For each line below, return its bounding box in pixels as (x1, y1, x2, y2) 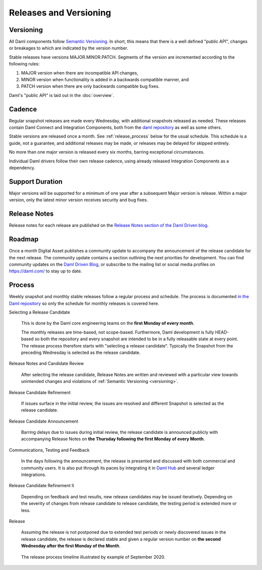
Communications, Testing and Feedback (9, 447, 90, 453)
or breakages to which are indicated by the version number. (9, 45, 129, 51)
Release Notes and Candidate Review (9, 361, 84, 366)
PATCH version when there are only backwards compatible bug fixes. (21, 83, 160, 89)
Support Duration (9, 177, 63, 186)
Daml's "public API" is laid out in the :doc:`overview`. (9, 92, 115, 98)
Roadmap (9, 235, 39, 243)
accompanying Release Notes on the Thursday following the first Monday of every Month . (21, 436, 205, 442)
